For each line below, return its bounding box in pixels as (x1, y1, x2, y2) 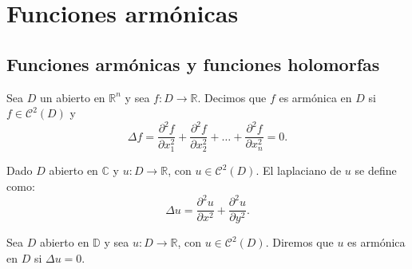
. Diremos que (265, 234, 334, 251)
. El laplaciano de (256, 162, 342, 179)
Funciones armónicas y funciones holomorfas (6, 51, 380, 76)
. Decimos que (197, 89, 267, 105)
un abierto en (39, 89, 105, 105)
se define (355, 162, 397, 179)
